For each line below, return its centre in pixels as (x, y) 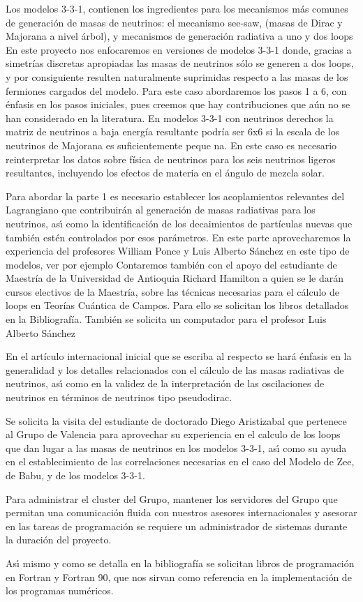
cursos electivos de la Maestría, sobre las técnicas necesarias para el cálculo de (172, 291)
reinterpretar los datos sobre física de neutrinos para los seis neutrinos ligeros (171, 159)
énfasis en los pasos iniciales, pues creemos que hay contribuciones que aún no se (178, 104)
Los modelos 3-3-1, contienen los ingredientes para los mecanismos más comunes (177, 8)
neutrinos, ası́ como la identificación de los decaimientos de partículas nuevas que (179, 223)
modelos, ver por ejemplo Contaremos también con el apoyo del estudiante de (171, 264)
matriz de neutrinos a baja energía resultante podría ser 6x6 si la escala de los (173, 131)
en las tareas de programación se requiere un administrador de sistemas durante (177, 526)
